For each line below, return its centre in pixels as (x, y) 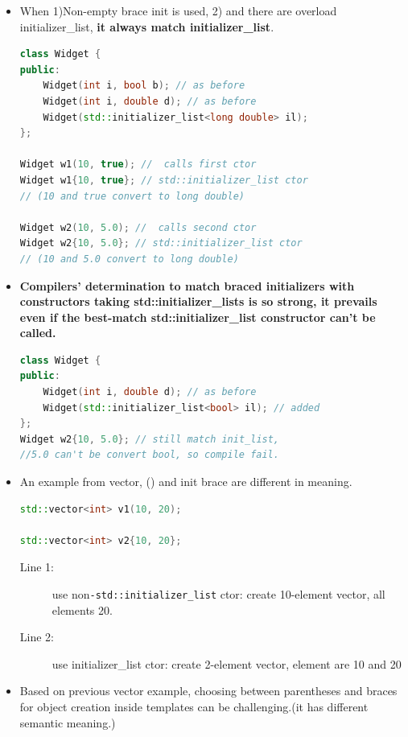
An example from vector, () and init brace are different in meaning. (186, 482)
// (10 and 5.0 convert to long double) (129, 259)
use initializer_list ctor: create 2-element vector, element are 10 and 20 (227, 663)
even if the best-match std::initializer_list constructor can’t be (198, 317)
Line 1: (37, 567)
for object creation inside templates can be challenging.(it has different (194, 707)
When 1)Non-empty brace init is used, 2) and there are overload (178, 10)
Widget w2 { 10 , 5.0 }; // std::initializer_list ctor (161, 243)
